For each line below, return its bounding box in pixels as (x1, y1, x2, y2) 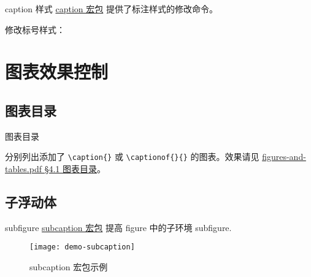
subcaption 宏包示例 (29, 260, 108, 273)
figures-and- (262, 150, 306, 163)
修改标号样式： (5, 23, 65, 36)
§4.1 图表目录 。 (44, 162, 106, 175)
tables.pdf (5, 162, 42, 175)
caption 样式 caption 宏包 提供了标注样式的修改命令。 (5, 2, 218, 15)
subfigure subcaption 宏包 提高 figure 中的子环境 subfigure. (5, 221, 232, 233)
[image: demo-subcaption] (29, 243, 135, 252)
